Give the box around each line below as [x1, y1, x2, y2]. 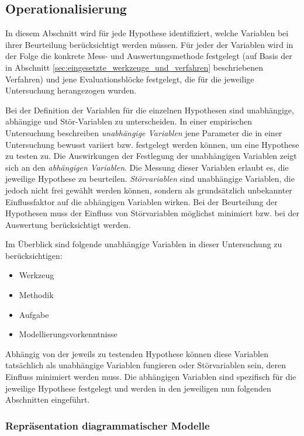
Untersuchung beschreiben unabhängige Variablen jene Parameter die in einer [5, 126, 282, 139]
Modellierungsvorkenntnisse [19, 328, 118, 340]
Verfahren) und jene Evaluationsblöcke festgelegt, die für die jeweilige [5, 72, 254, 85]
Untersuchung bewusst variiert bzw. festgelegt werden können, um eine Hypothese [5, 138, 299, 150]
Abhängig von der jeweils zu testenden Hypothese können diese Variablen [5, 347, 268, 359]
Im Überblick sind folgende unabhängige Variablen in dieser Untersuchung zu [5, 238, 282, 250]
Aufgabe [19, 308, 49, 320]
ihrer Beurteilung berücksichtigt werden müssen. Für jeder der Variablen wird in [5, 38, 293, 50]
